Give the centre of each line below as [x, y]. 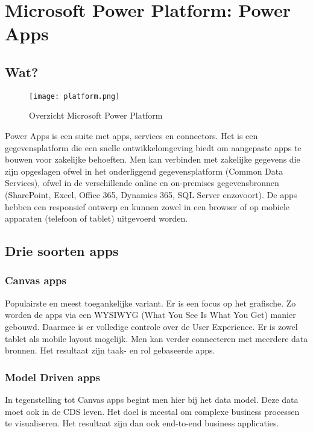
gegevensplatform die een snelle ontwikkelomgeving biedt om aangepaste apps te [153, 147]
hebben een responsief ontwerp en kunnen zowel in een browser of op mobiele [147, 206]
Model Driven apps [52, 377]
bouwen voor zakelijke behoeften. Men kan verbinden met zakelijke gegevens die [153, 159]
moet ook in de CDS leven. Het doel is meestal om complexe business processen [152, 411]
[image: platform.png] [74, 96]
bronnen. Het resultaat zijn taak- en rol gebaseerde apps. [110, 350]
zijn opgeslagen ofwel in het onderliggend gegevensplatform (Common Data [144, 171]
